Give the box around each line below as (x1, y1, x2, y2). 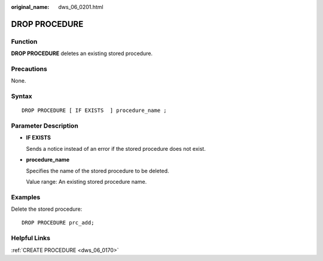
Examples (11, 193, 41, 201)
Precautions (11, 65, 47, 73)
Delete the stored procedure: (11, 205, 83, 213)
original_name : (11, 4, 50, 10)
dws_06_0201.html (58, 4, 104, 10)
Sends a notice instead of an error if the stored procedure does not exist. (26, 145, 206, 152)
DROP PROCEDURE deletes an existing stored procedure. (11, 50, 153, 57)
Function (11, 37, 38, 45)
